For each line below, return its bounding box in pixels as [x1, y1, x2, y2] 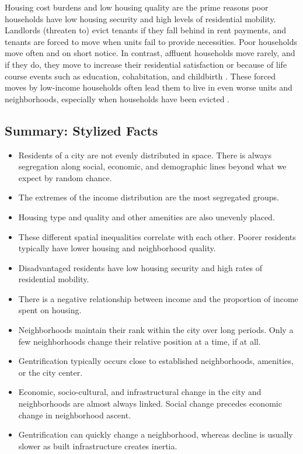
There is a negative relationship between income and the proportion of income [18, 292, 298, 304]
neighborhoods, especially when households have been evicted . [5, 92, 229, 105]
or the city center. [18, 366, 83, 378]
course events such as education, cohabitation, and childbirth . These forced [5, 70, 276, 82]
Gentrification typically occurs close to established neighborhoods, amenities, [18, 355, 294, 367]
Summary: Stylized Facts [5, 121, 158, 139]
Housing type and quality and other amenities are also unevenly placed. [18, 210, 275, 223]
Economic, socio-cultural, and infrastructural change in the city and [18, 386, 262, 398]
